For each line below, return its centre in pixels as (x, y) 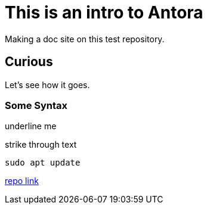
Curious (29, 62)
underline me (31, 126)
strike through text (41, 145)
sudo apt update (43, 163)
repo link (22, 181)
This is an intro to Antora (104, 13)
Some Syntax (36, 105)
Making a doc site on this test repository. (85, 39)
